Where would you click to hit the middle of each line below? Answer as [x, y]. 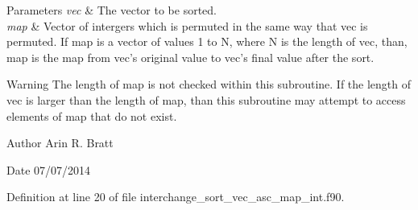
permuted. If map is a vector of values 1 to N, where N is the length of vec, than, [207, 41]
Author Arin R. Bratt [60, 143]
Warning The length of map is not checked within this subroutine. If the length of [209, 84]
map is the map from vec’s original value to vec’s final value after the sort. [190, 57]
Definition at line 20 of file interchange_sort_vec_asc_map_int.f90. [176, 197]
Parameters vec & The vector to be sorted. [112, 10]
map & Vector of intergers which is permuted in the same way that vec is [187, 25]
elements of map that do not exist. [92, 115]
